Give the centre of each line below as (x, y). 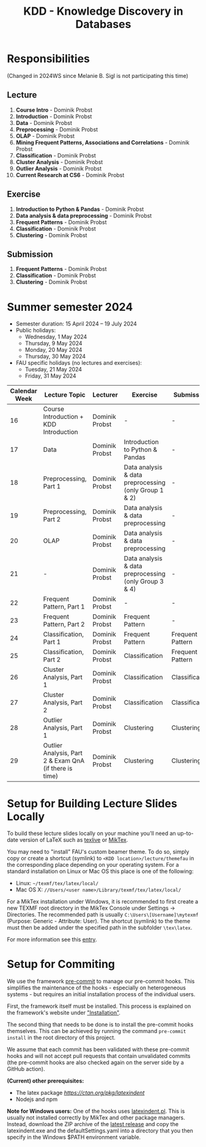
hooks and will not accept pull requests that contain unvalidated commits (99, 1056)
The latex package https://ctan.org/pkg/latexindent (80, 1093)
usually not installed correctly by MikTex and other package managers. (96, 1118)
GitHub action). (26, 1069)
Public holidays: (36, 330)
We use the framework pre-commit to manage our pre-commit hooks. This (101, 981)
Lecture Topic (65, 395)
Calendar (24, 391)
